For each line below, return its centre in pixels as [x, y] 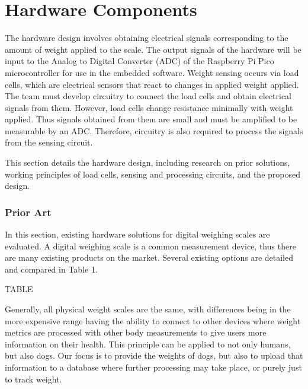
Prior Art [28, 212]
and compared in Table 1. [51, 269]
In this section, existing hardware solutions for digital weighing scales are [137, 234]
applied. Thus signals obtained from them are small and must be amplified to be [151, 119]
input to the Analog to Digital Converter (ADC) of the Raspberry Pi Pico [139, 61]
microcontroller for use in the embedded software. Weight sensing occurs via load [152, 72]
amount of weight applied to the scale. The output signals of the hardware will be [153, 49]
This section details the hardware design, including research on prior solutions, [147, 162]
